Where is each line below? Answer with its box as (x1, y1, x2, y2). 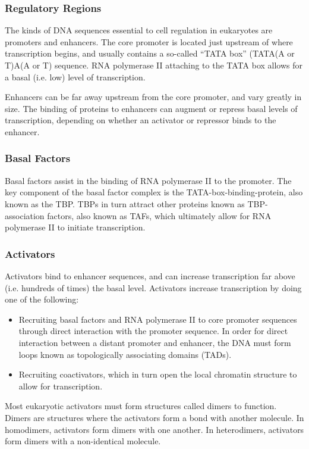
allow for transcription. (18, 379, 103, 392)
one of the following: (5, 293, 79, 305)
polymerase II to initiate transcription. (5, 221, 146, 233)
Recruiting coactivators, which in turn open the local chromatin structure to (18, 368, 297, 381)
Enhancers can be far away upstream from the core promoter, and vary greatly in (5, 91, 302, 103)
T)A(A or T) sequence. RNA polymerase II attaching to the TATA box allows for (5, 59, 303, 71)
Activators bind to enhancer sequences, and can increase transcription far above (5, 269, 295, 282)
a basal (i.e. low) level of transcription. (5, 70, 146, 83)
